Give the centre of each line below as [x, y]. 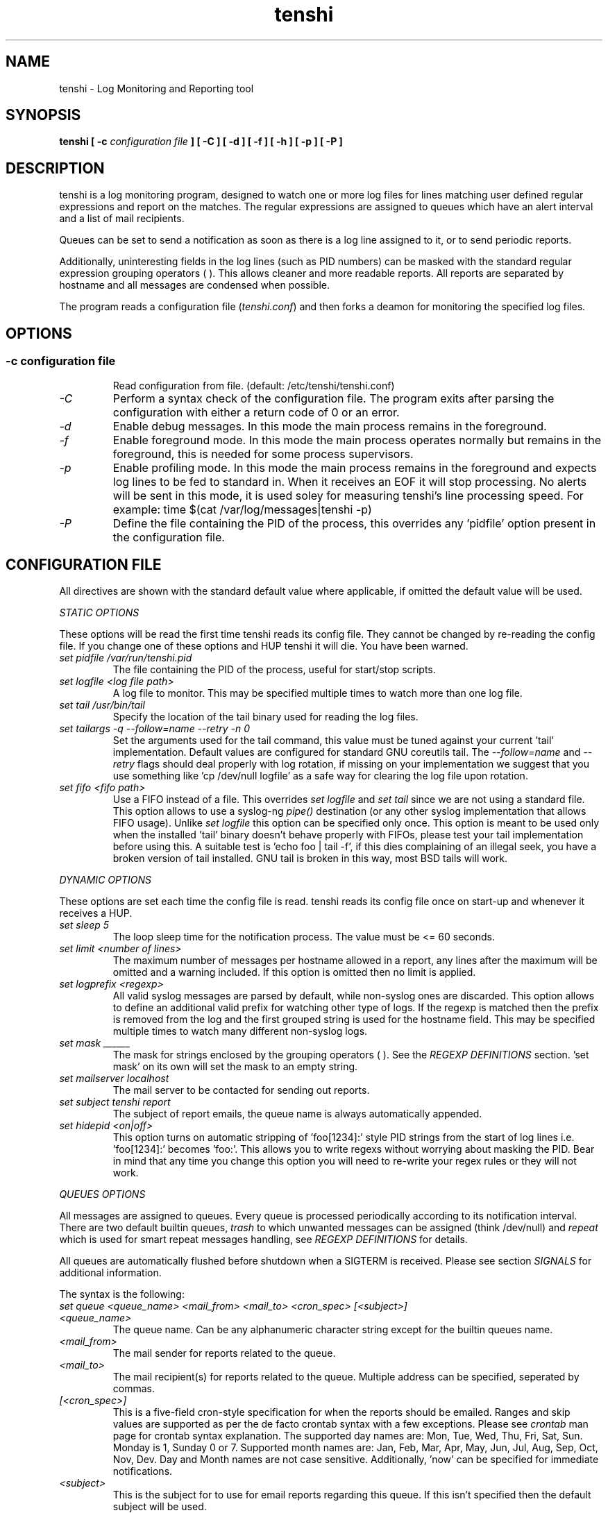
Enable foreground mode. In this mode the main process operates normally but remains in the [357, 440]
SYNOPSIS [43, 115]
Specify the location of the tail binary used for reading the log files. [265, 717]
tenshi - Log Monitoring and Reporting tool [157, 88]
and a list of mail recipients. [122, 219]
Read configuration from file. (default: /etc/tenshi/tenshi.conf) [254, 385]
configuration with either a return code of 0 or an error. [256, 412]
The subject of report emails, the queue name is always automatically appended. [297, 1114]
